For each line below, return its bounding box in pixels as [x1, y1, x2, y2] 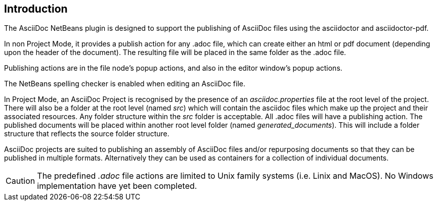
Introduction [4, 3, 68, 15]
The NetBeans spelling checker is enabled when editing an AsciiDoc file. [4, 79, 246, 88]
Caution [6, 176, 35, 186]
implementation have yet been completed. [37, 181, 197, 191]
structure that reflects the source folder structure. [4, 129, 169, 138]
